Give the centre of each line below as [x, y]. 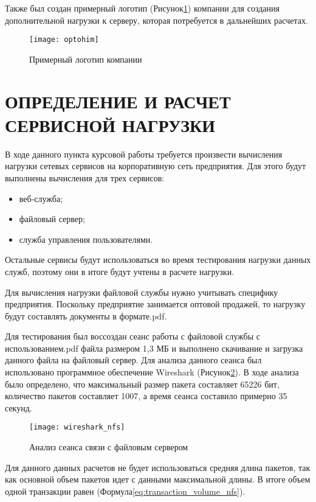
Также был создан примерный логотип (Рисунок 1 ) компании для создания [142, 8]
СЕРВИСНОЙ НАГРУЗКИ [110, 124]
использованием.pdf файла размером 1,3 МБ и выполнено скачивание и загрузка [154, 348]
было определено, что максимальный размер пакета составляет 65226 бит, [142, 384]
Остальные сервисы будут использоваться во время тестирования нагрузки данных [158, 260]
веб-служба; [41, 198]
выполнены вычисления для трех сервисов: [85, 177]
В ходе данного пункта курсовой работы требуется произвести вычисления [144, 154]
